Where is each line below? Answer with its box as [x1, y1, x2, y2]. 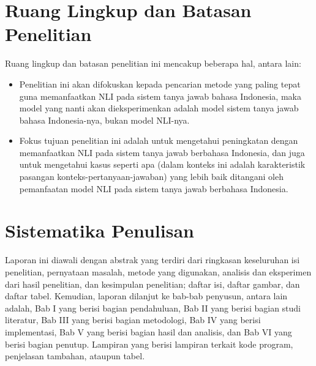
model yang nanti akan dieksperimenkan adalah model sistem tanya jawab [19, 102, 299, 114]
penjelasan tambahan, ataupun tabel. [5, 349, 145, 362]
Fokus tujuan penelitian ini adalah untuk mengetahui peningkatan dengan [19, 134, 298, 147]
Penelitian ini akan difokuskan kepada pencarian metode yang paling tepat [19, 77, 301, 90]
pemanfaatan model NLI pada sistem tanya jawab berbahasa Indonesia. [19, 182, 288, 195]
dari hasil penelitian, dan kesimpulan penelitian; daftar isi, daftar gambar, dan [5, 277, 300, 290]
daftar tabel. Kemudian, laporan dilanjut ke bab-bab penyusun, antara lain [5, 289, 288, 302]
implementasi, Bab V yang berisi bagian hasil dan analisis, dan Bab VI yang [5, 325, 292, 338]
